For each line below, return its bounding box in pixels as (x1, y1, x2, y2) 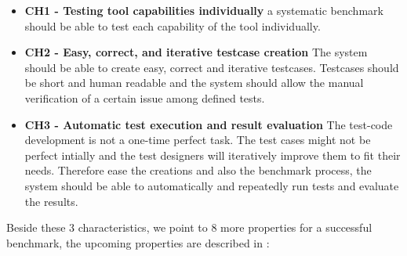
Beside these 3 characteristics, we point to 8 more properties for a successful (6, 219, 372, 236)
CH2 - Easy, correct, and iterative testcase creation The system (24, 44, 368, 60)
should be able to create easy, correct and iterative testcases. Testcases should (24, 59, 399, 75)
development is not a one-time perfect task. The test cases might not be (24, 132, 371, 148)
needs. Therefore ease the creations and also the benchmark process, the (24, 162, 372, 178)
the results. (24, 193, 78, 209)
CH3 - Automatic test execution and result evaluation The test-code (24, 116, 393, 132)
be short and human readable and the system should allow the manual (24, 74, 364, 91)
